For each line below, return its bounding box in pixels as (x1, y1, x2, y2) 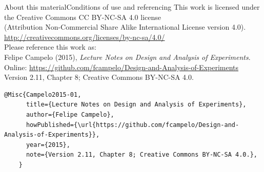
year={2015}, (26, 141, 70, 148)
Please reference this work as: (4, 41, 96, 52)
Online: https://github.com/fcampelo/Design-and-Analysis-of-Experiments (4, 61, 239, 72)
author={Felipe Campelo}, (26, 111, 114, 118)
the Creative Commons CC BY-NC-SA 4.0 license (4, 11, 161, 22)
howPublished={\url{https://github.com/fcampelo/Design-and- (26, 121, 239, 128)
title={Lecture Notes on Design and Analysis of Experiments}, (26, 101, 247, 109)
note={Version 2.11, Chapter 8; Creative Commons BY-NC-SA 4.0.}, (26, 151, 257, 159)
